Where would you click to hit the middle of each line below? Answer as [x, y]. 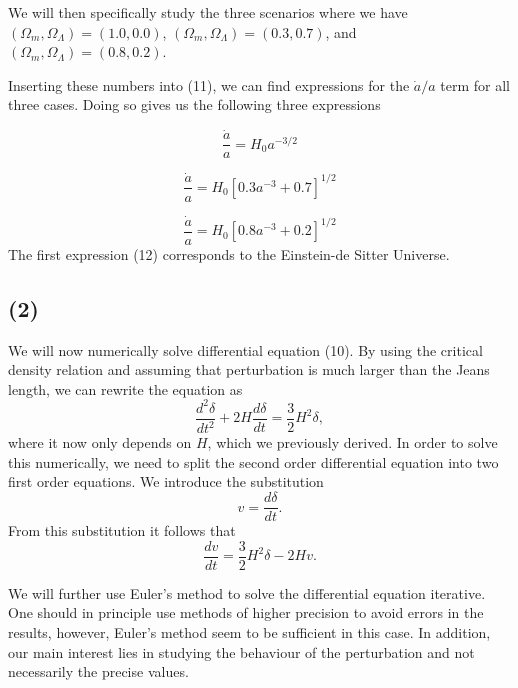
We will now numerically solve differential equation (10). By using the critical [245, 349]
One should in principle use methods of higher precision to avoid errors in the [246, 612]
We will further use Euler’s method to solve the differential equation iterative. [247, 592]
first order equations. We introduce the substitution [166, 481]
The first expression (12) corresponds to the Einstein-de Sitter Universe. [229, 253]
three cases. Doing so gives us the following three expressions [194, 104]
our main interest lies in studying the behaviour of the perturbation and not [241, 651]
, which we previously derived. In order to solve [352, 442]
